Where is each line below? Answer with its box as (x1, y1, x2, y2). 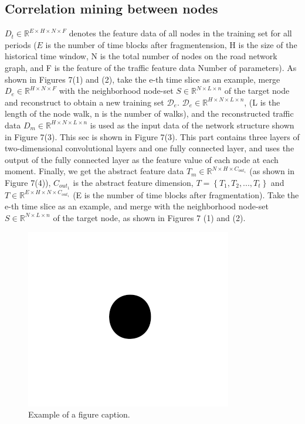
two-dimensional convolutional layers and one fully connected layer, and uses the (5, 142, 294, 154)
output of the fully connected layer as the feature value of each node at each (5, 153, 279, 165)
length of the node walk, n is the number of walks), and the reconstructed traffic (5, 107, 294, 120)
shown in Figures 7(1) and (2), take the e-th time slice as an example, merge (5, 73, 280, 85)
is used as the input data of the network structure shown (90, 118, 294, 131)
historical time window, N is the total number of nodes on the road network (5, 50, 277, 62)
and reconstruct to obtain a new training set (5, 96, 164, 108)
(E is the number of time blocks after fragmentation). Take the (73, 188, 299, 201)
